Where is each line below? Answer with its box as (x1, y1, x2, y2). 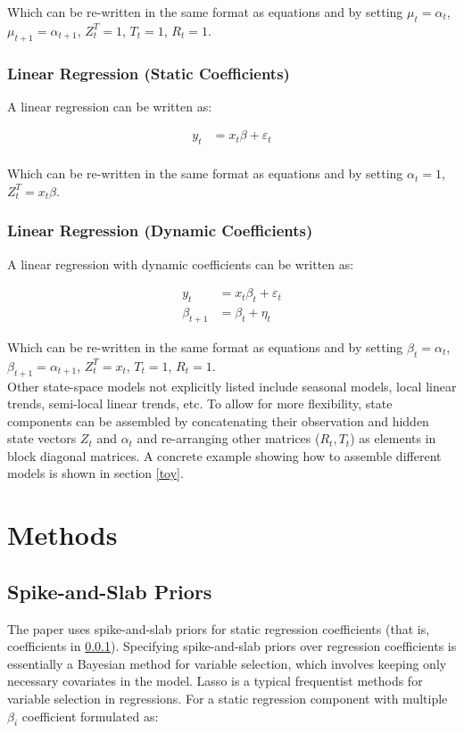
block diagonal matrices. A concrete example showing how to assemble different (7, 446, 442, 465)
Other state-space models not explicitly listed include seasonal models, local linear (7, 376, 457, 395)
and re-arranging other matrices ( (137, 429, 320, 448)
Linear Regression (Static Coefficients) (7, 62, 290, 84)
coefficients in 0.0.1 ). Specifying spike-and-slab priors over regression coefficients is (7, 637, 457, 655)
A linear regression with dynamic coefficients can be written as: (7, 254, 354, 273)
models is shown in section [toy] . (7, 464, 184, 482)
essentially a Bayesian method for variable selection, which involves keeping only (7, 654, 447, 672)
